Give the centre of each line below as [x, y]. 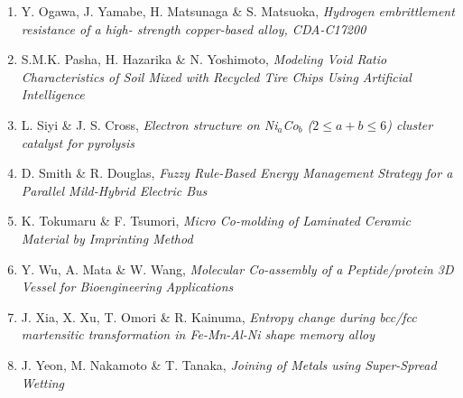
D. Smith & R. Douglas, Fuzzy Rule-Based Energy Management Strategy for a [237, 173]
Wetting [43, 382]
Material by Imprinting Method [107, 238]
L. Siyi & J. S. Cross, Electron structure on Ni [149, 124]
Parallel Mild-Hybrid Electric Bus [114, 190]
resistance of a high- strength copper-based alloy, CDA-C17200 [194, 28]
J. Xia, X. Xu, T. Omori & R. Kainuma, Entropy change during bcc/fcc [219, 316]
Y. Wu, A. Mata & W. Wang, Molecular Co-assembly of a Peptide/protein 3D [237, 268]
